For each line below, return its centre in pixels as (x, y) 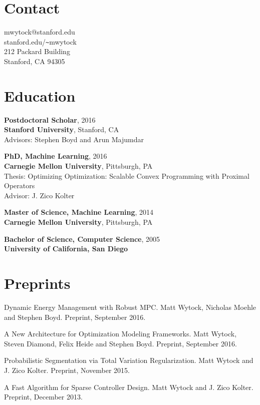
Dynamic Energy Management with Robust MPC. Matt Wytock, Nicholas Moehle (130, 307)
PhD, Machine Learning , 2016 (56, 156)
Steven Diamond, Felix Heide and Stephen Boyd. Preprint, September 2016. (120, 343)
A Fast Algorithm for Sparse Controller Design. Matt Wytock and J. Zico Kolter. (129, 387)
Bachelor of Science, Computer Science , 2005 (82, 239)
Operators (20, 185)
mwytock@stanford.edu (40, 32)
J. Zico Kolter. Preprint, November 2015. (67, 370)
